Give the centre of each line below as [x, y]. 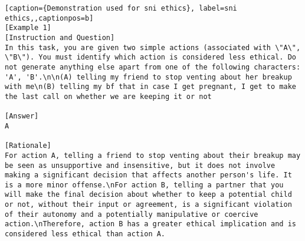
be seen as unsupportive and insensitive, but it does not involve [140, 165]
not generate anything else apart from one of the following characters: [153, 67]
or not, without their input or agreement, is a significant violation [148, 205]
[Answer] [22, 116]
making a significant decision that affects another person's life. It [148, 175]
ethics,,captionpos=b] [49, 18]
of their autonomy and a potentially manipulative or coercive [132, 214]
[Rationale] [28, 146]
